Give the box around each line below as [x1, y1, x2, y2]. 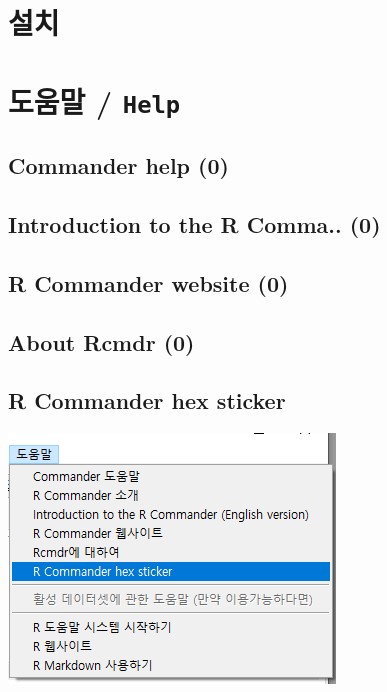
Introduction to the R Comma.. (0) [8, 209, 381, 240]
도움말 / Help [8, 80, 181, 121]
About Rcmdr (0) [8, 326, 195, 357]
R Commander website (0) [8, 267, 289, 298]
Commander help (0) [8, 150, 229, 181]
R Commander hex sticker [8, 385, 286, 416]
